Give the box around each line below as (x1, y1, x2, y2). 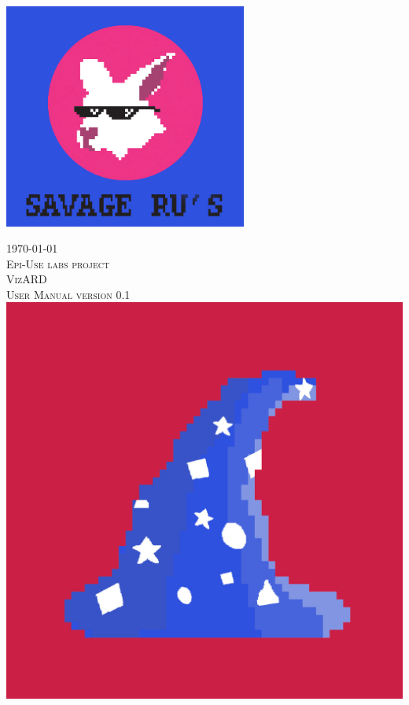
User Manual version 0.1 (6, 286, 131, 302)
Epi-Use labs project (6, 255, 110, 271)
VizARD (6, 271, 47, 287)
